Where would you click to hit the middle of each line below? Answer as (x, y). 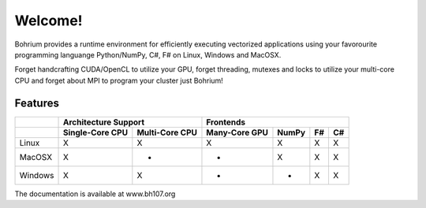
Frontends (226, 122)
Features (37, 103)
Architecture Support (104, 122)
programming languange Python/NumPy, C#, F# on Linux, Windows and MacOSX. (148, 54)
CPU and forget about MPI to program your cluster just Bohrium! (119, 80)
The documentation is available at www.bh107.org (95, 194)
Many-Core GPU (237, 132)
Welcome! (49, 20)
